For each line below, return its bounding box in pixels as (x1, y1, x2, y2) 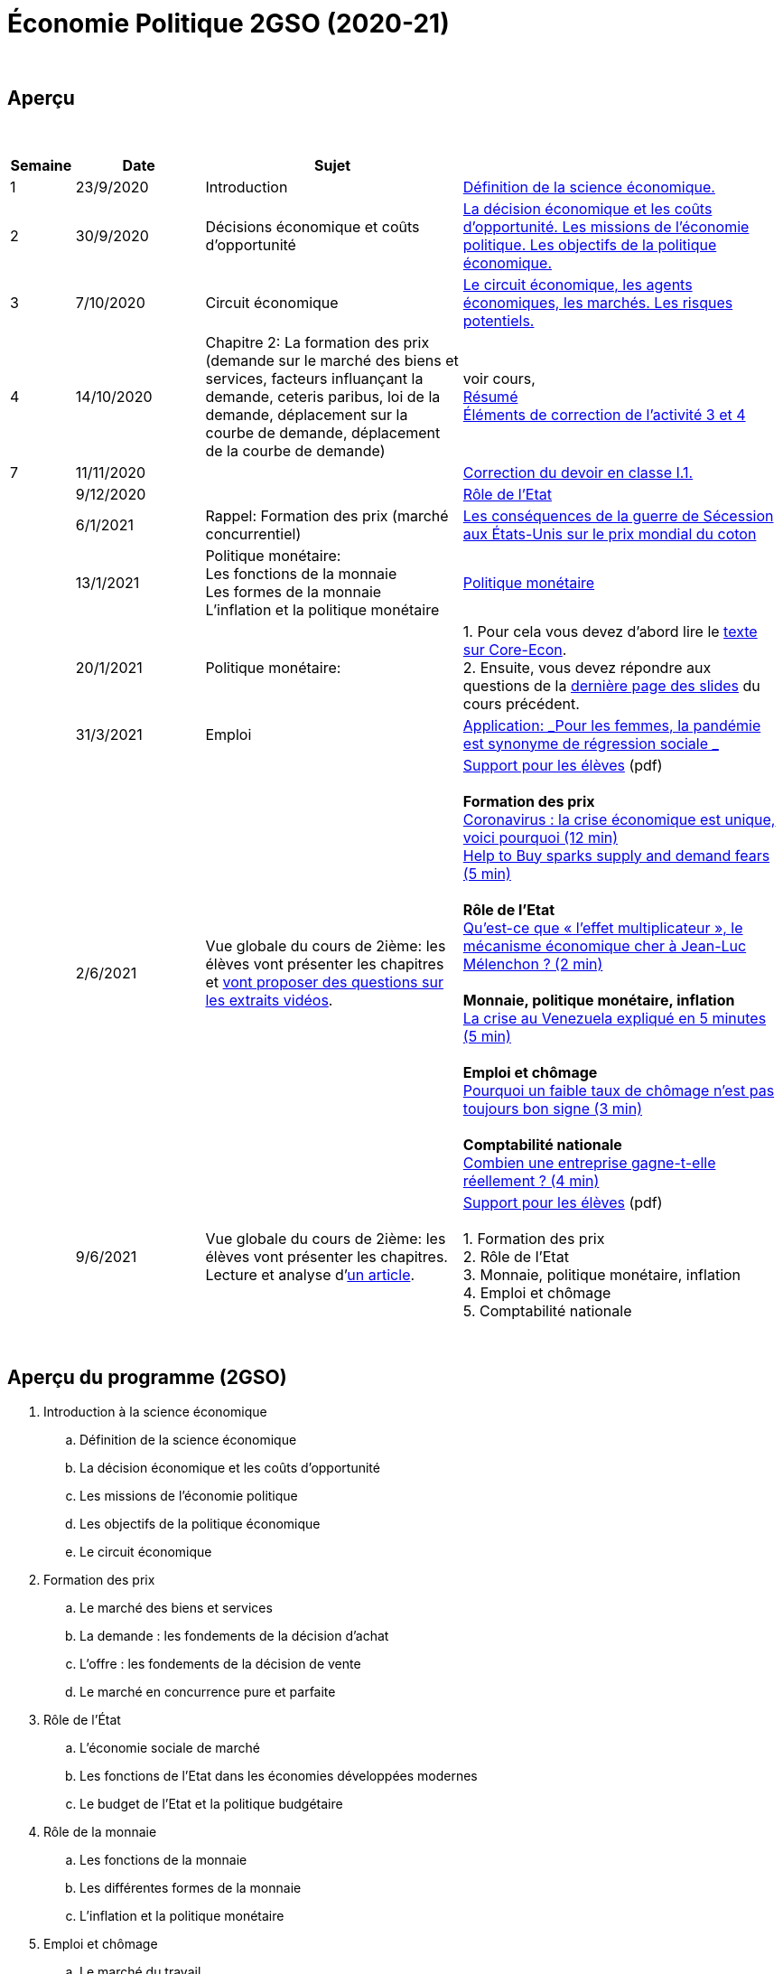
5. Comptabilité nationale (462, 1301, 632, 1320)
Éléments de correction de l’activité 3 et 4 (462, 405, 746, 424)
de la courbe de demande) (205, 441, 386, 460)
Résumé (462, 387, 518, 406)
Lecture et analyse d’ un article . (205, 1265, 415, 1284)
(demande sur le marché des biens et (205, 351, 459, 370)
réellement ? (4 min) (462, 1171, 600, 1190)
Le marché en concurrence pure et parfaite (79, 1684, 336, 1700)
